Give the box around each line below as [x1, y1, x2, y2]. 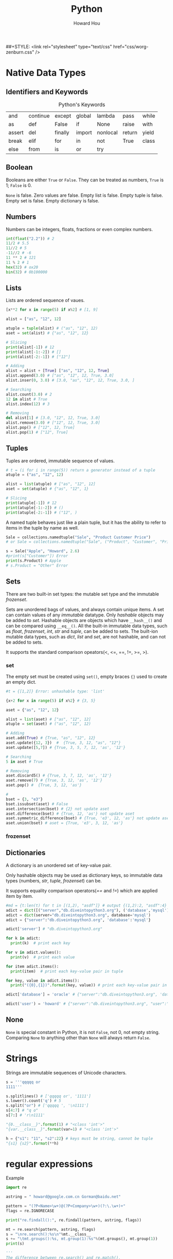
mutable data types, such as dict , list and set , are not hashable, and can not [6, 633, 166, 640]
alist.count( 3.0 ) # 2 [6, 391, 52, 397]
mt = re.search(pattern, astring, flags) [6, 1227, 96, 1232]
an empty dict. [6, 679, 36, 685]
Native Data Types [6, 67, 86, 79]
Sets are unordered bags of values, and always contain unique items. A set [6, 606, 164, 612]
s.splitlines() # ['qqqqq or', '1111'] [6, 1094, 91, 1099]
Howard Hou [73, 20, 101, 26]
